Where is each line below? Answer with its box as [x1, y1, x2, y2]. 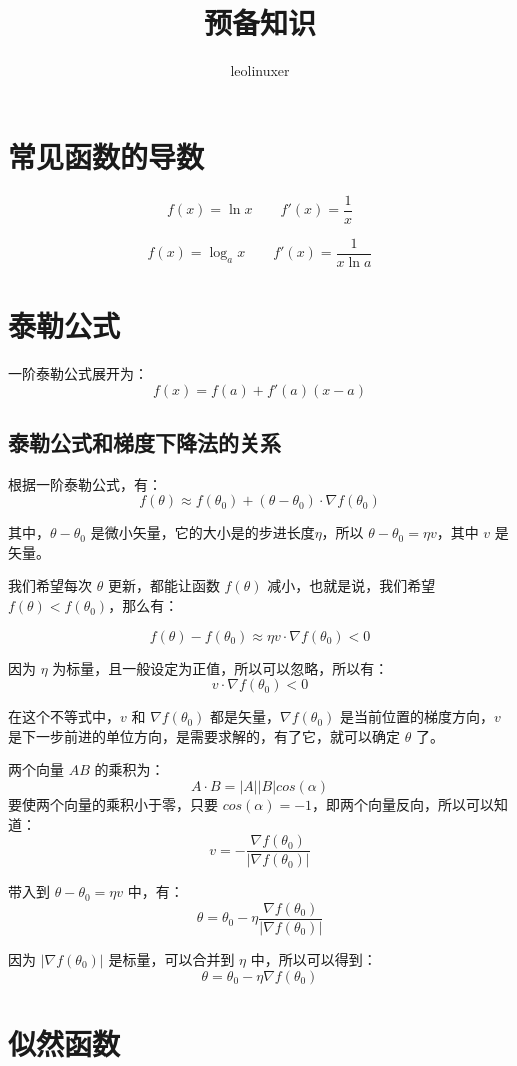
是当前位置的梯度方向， [340, 706, 495, 727]
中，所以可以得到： [250, 948, 377, 969]
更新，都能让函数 [107, 575, 220, 596]
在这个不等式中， [8, 706, 120, 727]
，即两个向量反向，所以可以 [312, 794, 495, 815]
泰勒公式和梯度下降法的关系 [8, 426, 281, 457]
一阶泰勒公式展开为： [8, 362, 148, 383]
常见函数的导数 [8, 135, 205, 176]
